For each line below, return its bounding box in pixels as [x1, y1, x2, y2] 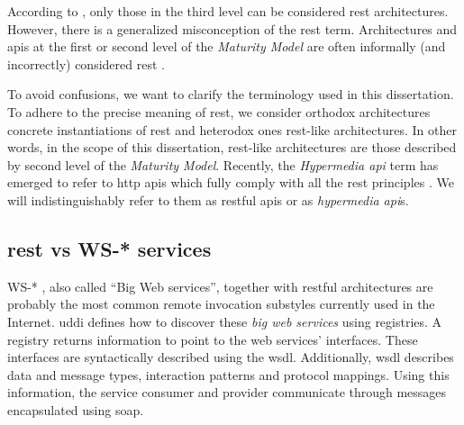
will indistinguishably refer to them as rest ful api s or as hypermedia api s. [7, 190, 409, 209]
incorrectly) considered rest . [7, 54, 165, 73]
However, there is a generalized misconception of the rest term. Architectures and [7, 19, 458, 38]
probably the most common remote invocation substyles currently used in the [7, 294, 435, 313]
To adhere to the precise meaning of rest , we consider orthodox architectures [7, 102, 431, 121]
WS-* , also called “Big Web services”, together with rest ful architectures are [7, 276, 433, 295]
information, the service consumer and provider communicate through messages [7, 383, 447, 402]
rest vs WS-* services [7, 234, 212, 262]
